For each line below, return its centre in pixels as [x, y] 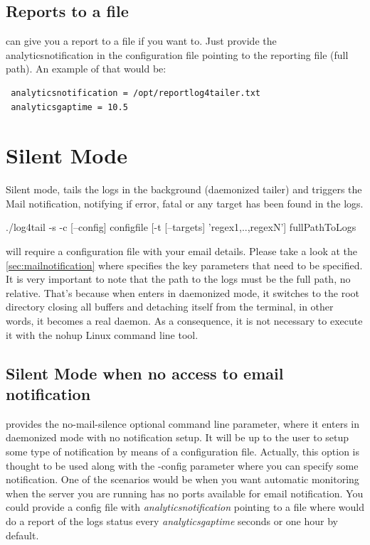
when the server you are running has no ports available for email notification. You [185, 493]
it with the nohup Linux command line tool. [102, 334]
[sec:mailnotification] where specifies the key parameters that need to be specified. [184, 265]
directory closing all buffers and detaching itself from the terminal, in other [170, 307]
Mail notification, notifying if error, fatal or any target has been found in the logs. [185, 203]
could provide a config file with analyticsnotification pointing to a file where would [185, 507]
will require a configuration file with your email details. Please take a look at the [182, 251]
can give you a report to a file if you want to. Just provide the [141, 41]
